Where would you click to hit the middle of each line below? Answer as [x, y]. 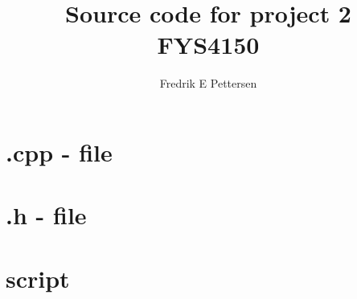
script [38, 278]
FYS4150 [208, 45]
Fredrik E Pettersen [208, 83]
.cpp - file [59, 152]
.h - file [46, 215]
